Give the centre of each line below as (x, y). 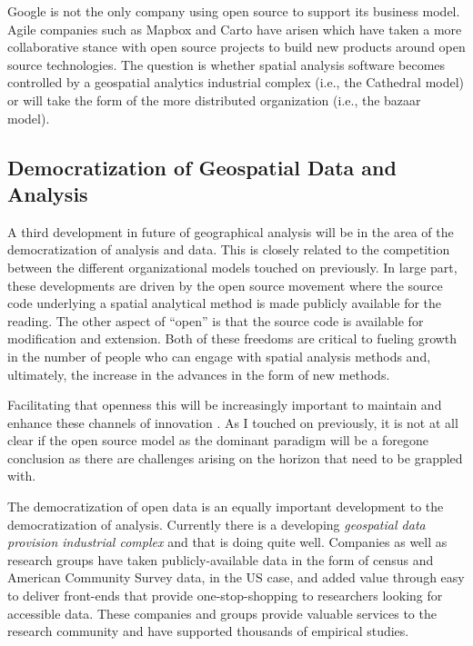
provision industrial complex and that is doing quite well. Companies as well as (227, 542)
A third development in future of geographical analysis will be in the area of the (231, 231)
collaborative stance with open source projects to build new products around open (236, 47)
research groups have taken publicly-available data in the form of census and (221, 559)
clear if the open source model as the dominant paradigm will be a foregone (218, 440)
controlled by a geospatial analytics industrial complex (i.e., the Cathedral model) (236, 82)
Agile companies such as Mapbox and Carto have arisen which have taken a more (235, 29)
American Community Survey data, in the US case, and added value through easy (236, 577)
